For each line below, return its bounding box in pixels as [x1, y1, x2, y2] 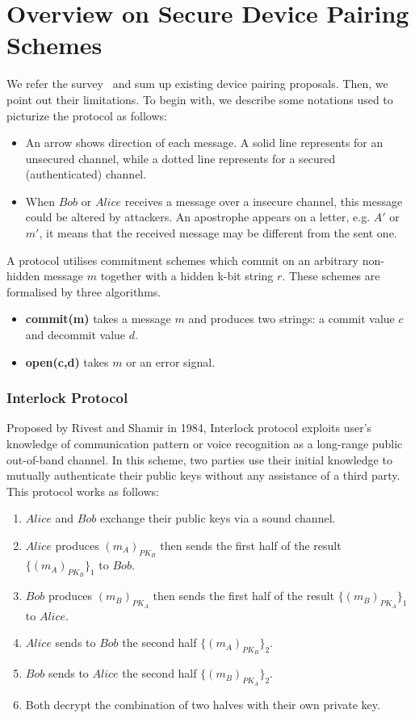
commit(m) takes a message [25, 310, 171, 327]
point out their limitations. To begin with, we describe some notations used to [6, 90, 393, 107]
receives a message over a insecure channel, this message [124, 192, 403, 209]
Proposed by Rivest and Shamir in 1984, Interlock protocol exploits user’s [6, 419, 372, 436]
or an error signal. [126, 353, 216, 370]
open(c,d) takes [25, 353, 109, 370]
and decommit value [25, 326, 126, 343]
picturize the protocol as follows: [6, 107, 167, 124]
